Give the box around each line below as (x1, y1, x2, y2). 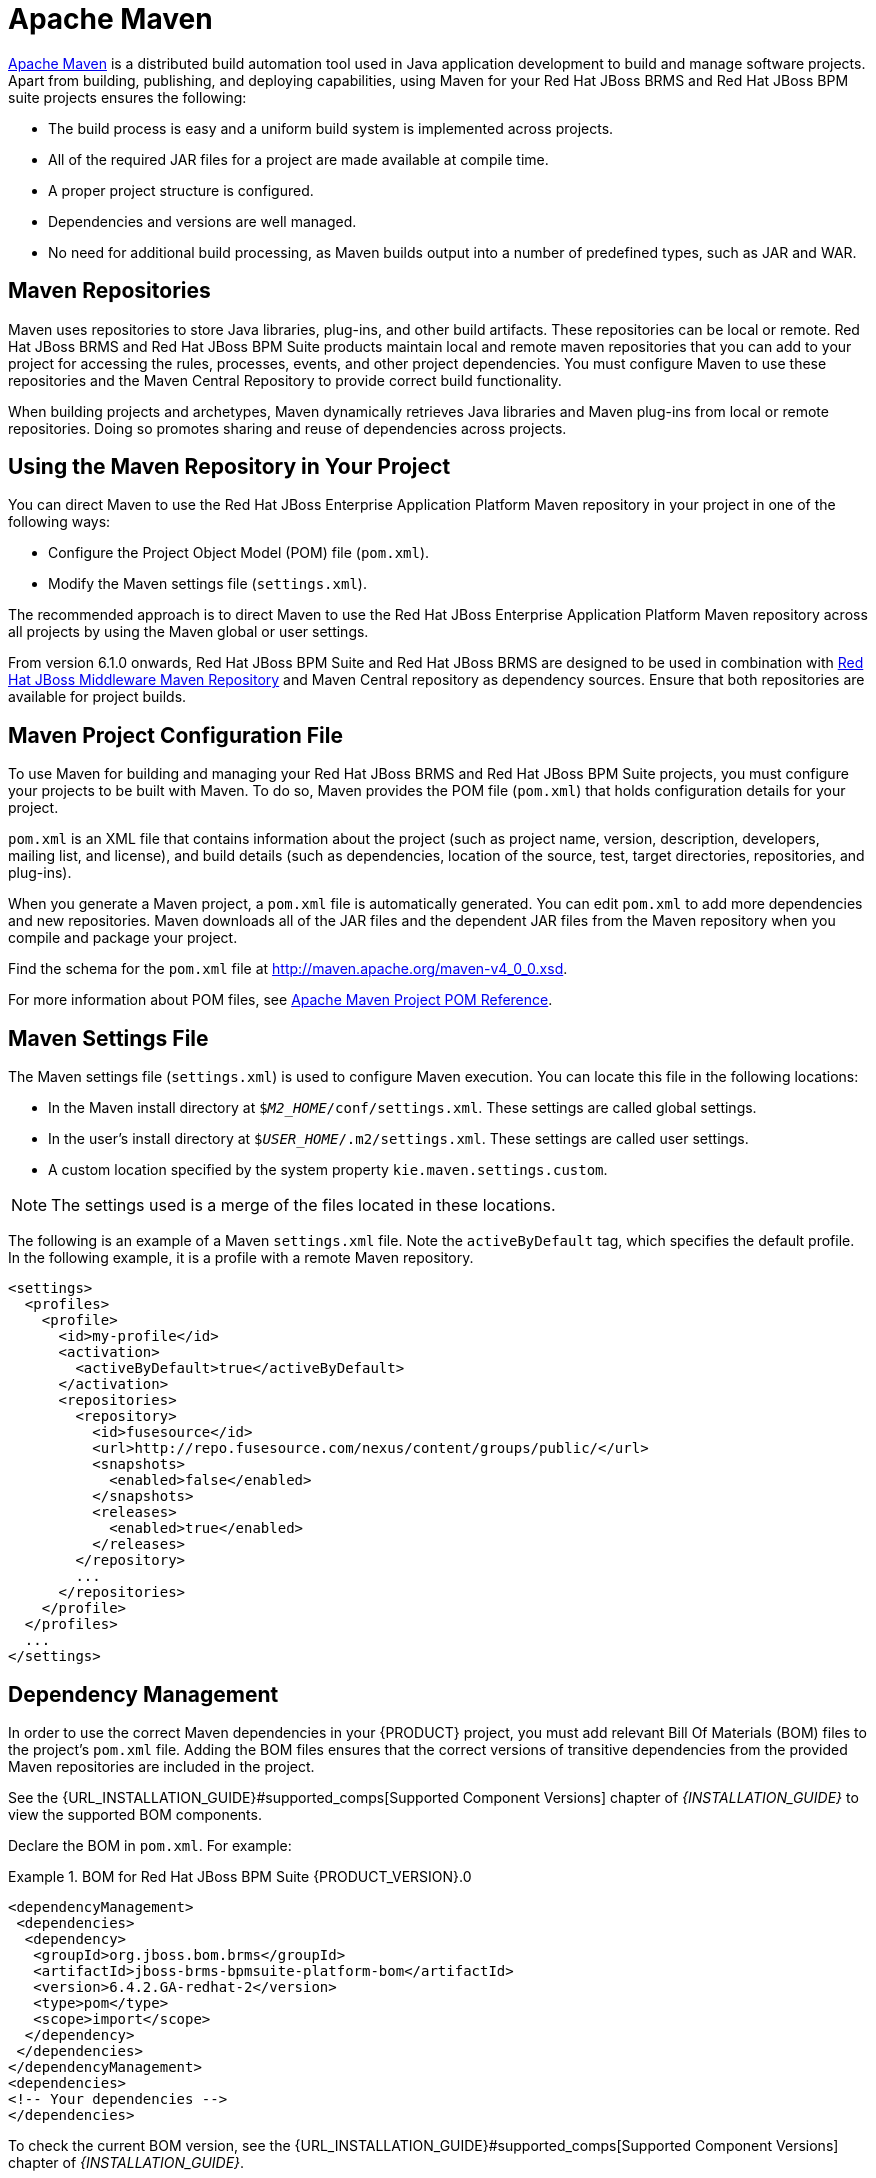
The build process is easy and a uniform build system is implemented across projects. (48, 119, 614, 137)
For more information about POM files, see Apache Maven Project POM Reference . (8, 991, 553, 1009)
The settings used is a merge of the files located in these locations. (51, 1195, 556, 1216)
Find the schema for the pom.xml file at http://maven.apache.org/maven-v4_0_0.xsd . (8, 960, 568, 978)
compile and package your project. (8, 929, 238, 947)
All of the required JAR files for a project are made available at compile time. (48, 150, 549, 168)
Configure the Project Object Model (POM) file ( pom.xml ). (48, 544, 430, 562)
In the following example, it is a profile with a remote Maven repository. (8, 1249, 474, 1267)
